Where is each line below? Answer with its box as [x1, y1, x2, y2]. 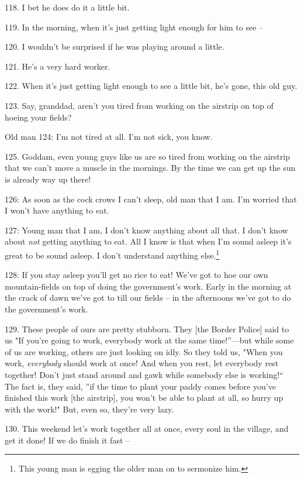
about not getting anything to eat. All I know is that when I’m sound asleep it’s [5, 235, 292, 247]
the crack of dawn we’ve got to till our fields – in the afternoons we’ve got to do [5, 291, 291, 304]
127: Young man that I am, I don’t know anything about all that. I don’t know [5, 223, 288, 236]
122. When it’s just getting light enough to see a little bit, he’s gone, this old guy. [5, 80, 298, 92]
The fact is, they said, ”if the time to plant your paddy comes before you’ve [5, 380, 276, 392]
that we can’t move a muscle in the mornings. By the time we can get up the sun [5, 161, 296, 174]
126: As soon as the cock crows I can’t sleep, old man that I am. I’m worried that [5, 192, 297, 205]
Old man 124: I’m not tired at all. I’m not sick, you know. [5, 130, 213, 143]
